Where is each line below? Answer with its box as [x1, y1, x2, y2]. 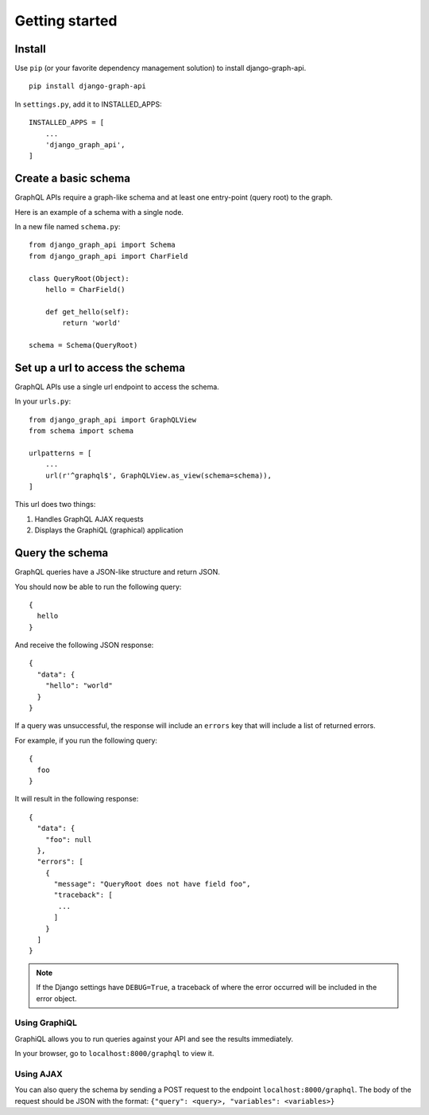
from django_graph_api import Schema [29, 240, 176, 250]
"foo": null [44, 835, 92, 844]
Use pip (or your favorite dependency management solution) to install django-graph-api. [14, 64, 307, 73]
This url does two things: [14, 500, 96, 509]
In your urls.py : [14, 396, 71, 406]
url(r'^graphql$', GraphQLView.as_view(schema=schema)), [44, 470, 272, 480]
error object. [36, 993, 77, 1003]
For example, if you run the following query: [14, 735, 158, 745]
